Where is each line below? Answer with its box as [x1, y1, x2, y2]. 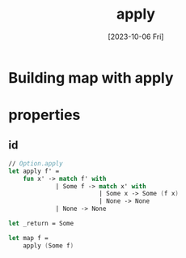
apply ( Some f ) [23, 241, 74, 250]
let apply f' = [8, 167, 60, 175]
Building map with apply [8, 68, 174, 87]
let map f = [8, 234, 49, 242]
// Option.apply [8, 159, 63, 167]
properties [8, 106, 81, 124]
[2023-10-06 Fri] [108, 32, 164, 41]
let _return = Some [8, 220, 74, 228]
